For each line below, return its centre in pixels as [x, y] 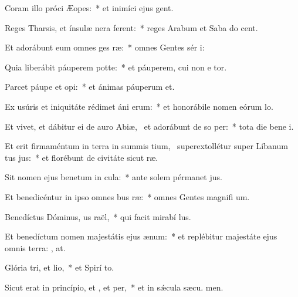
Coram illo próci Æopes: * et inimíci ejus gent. [89, 8]
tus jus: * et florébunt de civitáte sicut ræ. [82, 157]
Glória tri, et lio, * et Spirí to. [60, 267]
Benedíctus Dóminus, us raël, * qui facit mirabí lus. [98, 216]
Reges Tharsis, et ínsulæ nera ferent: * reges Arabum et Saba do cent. [131, 27]
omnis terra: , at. [35, 247]
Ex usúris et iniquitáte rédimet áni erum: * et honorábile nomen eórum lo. [139, 106]
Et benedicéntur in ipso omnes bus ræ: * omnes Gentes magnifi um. [127, 196]
